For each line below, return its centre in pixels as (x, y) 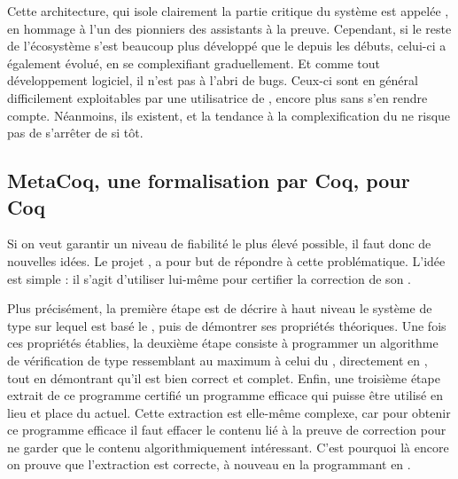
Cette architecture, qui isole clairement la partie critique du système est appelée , (228, 11)
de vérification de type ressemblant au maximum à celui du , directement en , (217, 360)
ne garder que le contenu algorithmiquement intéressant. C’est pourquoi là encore (228, 447)
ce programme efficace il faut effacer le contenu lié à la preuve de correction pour (227, 430)
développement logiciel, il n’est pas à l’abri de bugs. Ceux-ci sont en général (213, 80)
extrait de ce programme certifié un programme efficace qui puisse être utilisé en (225, 395)
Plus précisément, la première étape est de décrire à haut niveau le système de (220, 308)
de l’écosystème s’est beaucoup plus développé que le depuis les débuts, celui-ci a (227, 46)
